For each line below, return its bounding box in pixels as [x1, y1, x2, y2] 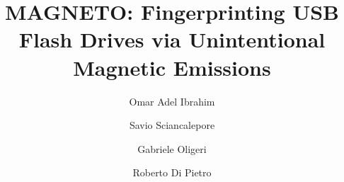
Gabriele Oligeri [137, 141, 207, 156]
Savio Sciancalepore [129, 118, 215, 132]
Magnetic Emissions [73, 52, 271, 81]
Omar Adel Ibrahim [129, 93, 215, 108]
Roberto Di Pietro [132, 165, 212, 180]
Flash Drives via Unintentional [18, 25, 326, 54]
